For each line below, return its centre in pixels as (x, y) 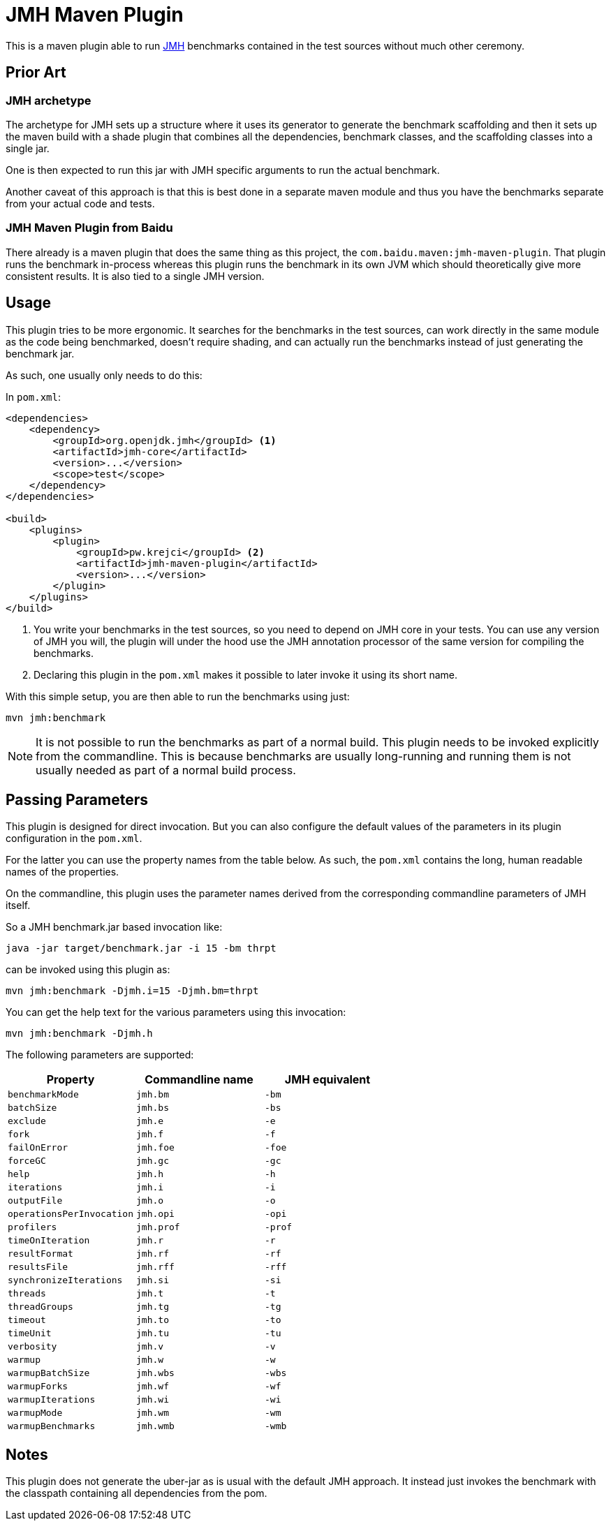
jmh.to (153, 1320)
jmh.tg (153, 1307)
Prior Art (36, 73)
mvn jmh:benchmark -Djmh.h (79, 1034)
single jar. (28, 148)
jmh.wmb (155, 1426)
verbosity (32, 1347)
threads (27, 1294)
